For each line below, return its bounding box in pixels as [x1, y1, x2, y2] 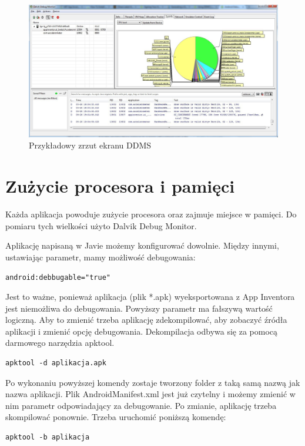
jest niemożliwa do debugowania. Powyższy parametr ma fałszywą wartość [5, 302, 273, 314]
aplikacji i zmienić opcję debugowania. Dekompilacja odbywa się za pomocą [5, 325, 278, 337]
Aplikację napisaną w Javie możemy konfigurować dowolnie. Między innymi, [5, 239, 279, 252]
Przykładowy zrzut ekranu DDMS [29, 139, 152, 151]
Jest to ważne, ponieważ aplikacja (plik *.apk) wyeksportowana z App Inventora [5, 290, 295, 303]
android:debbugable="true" [5, 273, 110, 282]
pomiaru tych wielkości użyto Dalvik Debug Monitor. [5, 219, 197, 232]
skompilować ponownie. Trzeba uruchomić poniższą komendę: [5, 411, 226, 423]
